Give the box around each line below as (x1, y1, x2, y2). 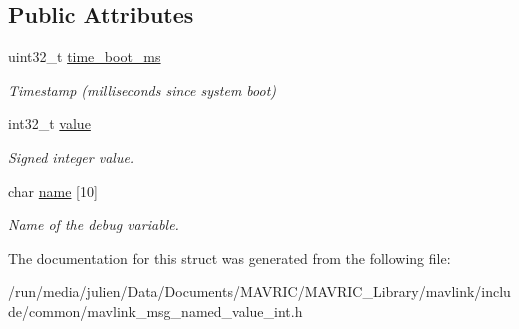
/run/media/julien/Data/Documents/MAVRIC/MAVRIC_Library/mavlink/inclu (8, 281, 511, 302)
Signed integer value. (8, 146, 135, 167)
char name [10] (8, 180, 98, 201)
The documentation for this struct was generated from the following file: (8, 247, 451, 268)
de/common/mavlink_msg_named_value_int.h (8, 300, 303, 321)
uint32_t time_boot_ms (8, 46, 161, 67)
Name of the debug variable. (8, 214, 179, 235)
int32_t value (8, 113, 91, 134)
